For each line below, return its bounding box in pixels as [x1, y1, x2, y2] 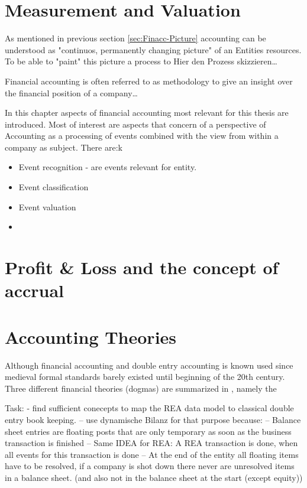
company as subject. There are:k [5, 141, 122, 153]
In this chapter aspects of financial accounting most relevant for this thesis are [5, 106, 289, 119]
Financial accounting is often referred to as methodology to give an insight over [5, 74, 293, 87]
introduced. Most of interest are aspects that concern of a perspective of [5, 118, 266, 130]
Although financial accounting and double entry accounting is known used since [5, 359, 293, 371]
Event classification [18, 181, 89, 193]
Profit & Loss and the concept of [5, 255, 279, 279]
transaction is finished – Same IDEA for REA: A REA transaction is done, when [5, 437, 298, 449]
